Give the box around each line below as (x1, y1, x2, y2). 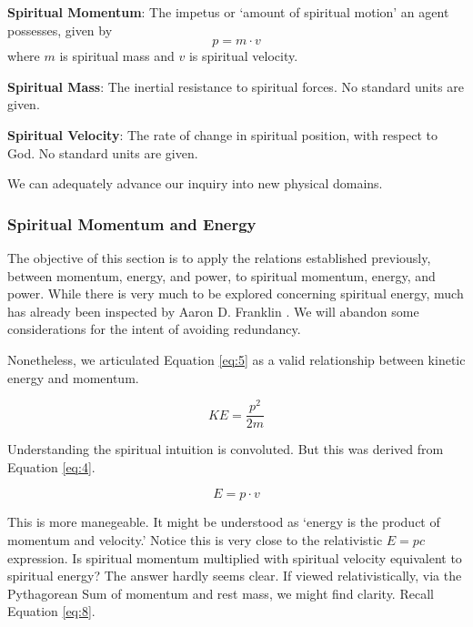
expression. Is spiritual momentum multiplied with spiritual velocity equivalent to (7, 548, 462, 567)
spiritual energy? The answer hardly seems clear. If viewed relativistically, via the (7, 566, 462, 585)
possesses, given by (7, 20, 113, 39)
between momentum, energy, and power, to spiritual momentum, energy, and (7, 266, 436, 285)
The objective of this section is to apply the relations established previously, (7, 248, 431, 267)
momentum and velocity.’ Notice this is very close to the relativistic (7, 531, 383, 550)
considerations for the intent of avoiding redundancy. (7, 319, 301, 339)
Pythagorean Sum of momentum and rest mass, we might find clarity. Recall (7, 583, 434, 602)
